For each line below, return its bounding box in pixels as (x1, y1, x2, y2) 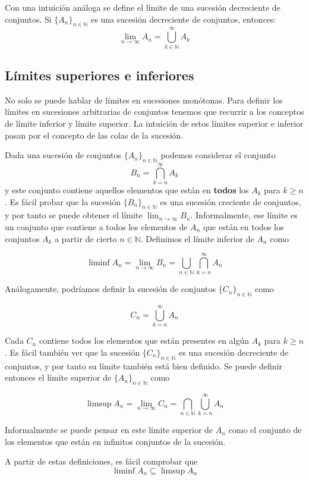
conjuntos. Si (5, 12, 52, 25)
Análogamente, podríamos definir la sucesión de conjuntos (5, 283, 216, 295)
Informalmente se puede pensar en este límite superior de (5, 423, 213, 436)
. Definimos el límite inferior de (140, 232, 254, 244)
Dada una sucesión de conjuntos (5, 149, 122, 161)
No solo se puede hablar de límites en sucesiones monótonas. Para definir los (5, 93, 283, 106)
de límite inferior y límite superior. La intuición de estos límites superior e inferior (5, 117, 304, 129)
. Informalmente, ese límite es (190, 209, 298, 221)
